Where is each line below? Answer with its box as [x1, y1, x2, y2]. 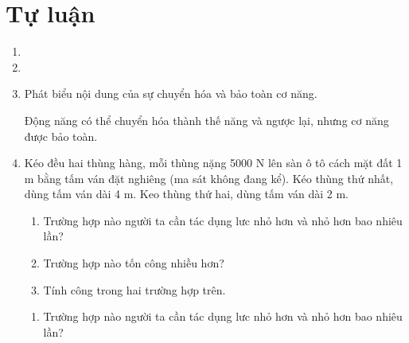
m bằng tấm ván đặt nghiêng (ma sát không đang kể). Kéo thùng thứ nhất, [24, 170, 394, 186]
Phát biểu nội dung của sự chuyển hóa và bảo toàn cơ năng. [24, 85, 317, 102]
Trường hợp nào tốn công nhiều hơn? [43, 255, 224, 271]
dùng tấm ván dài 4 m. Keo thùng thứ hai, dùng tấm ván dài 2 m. [24, 185, 349, 202]
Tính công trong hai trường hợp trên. [43, 281, 226, 298]
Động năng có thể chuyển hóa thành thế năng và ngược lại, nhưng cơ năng [24, 111, 389, 128]
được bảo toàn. [24, 127, 98, 144]
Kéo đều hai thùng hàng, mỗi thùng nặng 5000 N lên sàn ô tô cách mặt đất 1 [24, 154, 403, 171]
